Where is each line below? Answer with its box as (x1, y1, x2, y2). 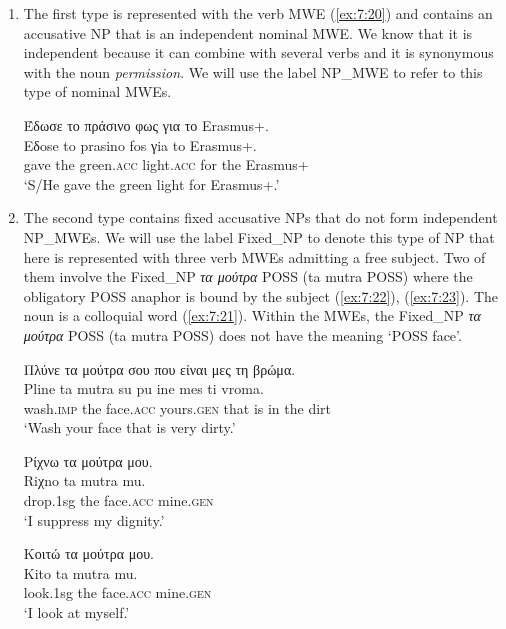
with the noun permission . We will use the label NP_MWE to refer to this (23, 61, 483, 82)
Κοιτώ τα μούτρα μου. (23, 543, 154, 564)
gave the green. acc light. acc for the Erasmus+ (23, 154, 309, 175)
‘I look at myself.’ (23, 602, 130, 623)
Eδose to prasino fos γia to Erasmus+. (23, 134, 257, 155)
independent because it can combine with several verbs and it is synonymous (23, 42, 494, 63)
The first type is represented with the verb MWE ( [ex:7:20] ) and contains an (23, 3, 493, 23)
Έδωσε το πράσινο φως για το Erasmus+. (23, 114, 269, 135)
